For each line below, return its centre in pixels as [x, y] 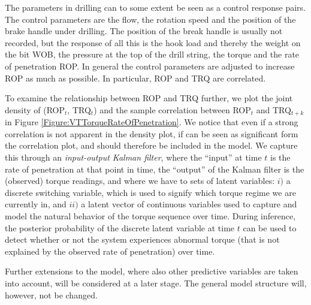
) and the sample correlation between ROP [172, 109]
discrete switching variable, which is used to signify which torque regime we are [150, 192]
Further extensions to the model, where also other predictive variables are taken [152, 271]
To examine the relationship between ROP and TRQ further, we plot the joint [149, 98]
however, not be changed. [51, 295]
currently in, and [36, 204]
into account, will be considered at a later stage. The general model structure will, [156, 283]
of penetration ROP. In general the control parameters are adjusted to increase [150, 66]
